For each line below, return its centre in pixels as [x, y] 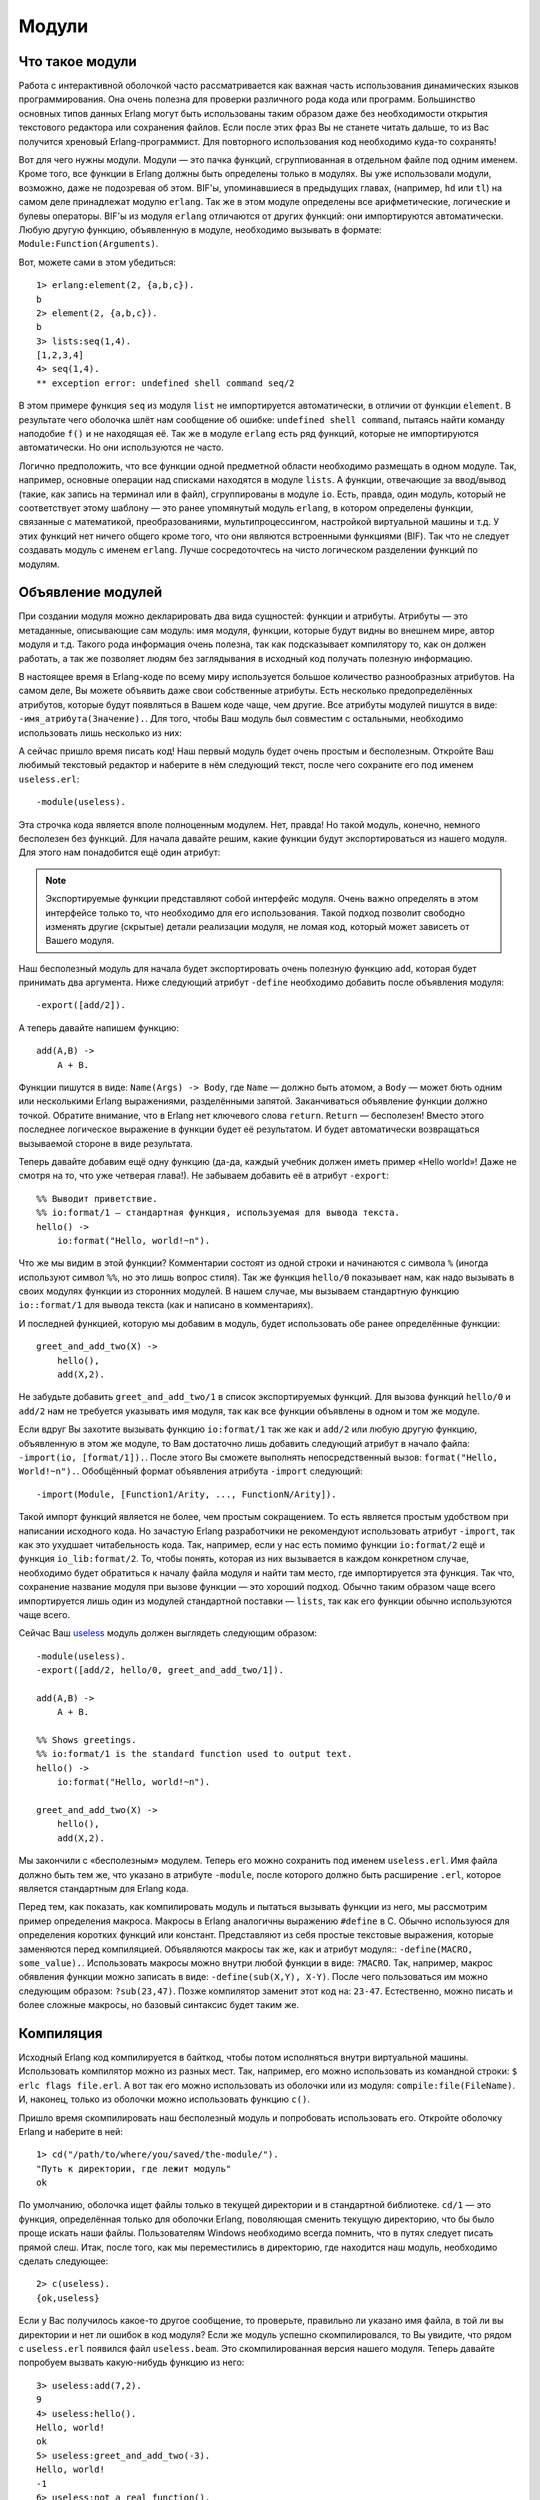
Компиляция [60, 2033]
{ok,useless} [68, 2298]
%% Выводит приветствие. [97, 1198]
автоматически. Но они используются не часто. [121, 447]
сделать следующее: [63, 2261]
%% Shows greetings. [86, 1740]
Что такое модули [77, 61]
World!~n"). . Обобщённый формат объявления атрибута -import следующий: [191, 1471]
